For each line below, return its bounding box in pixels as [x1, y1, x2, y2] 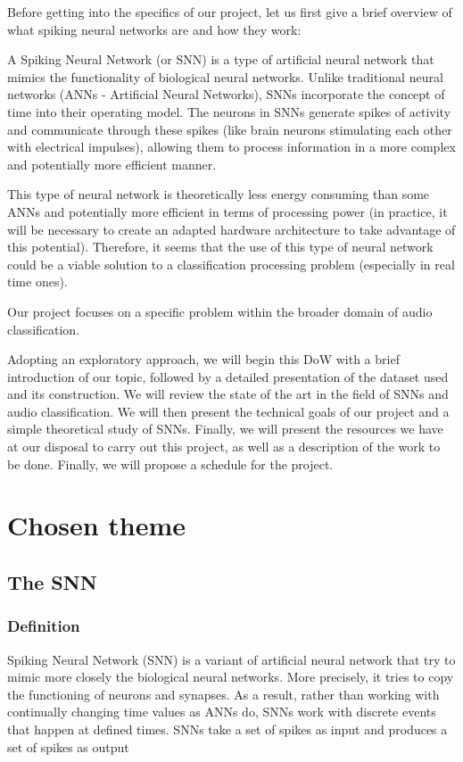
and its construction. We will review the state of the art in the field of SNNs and [7, 385, 449, 403]
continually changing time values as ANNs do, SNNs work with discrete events [7, 702, 436, 721]
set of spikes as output [7, 737, 129, 756]
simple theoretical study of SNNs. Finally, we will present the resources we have [7, 419, 443, 438]
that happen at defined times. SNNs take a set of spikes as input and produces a [7, 720, 448, 738]
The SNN [7, 568, 97, 596]
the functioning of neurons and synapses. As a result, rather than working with [7, 684, 440, 703]
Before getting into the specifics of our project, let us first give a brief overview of [7, 3, 452, 21]
